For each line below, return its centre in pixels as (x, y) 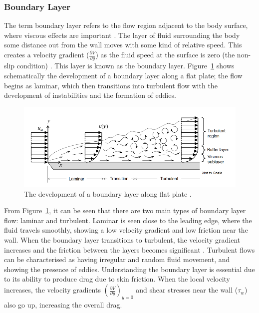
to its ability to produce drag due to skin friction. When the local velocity (117, 279)
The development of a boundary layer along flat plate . (108, 193)
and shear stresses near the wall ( (187, 290)
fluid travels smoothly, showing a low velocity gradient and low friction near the (126, 230)
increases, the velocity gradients (52, 290)
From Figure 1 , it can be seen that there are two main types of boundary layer (125, 210)
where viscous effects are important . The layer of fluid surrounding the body (122, 35)
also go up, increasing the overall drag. (63, 304)
